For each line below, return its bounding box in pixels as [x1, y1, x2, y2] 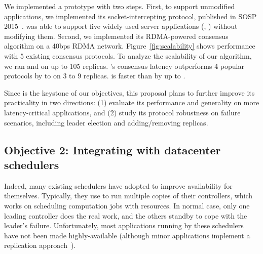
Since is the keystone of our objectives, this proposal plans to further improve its [4, 87, 255, 98]
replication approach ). [4, 240, 76, 250]
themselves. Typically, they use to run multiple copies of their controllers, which [4, 190, 253, 201]
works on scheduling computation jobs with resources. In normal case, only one [4, 200, 250, 210]
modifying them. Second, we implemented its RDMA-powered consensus [4, 30, 229, 41]
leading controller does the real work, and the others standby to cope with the [4, 210, 247, 221]
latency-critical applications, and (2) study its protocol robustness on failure [4, 107, 241, 117]
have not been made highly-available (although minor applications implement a [4, 230, 250, 240]
